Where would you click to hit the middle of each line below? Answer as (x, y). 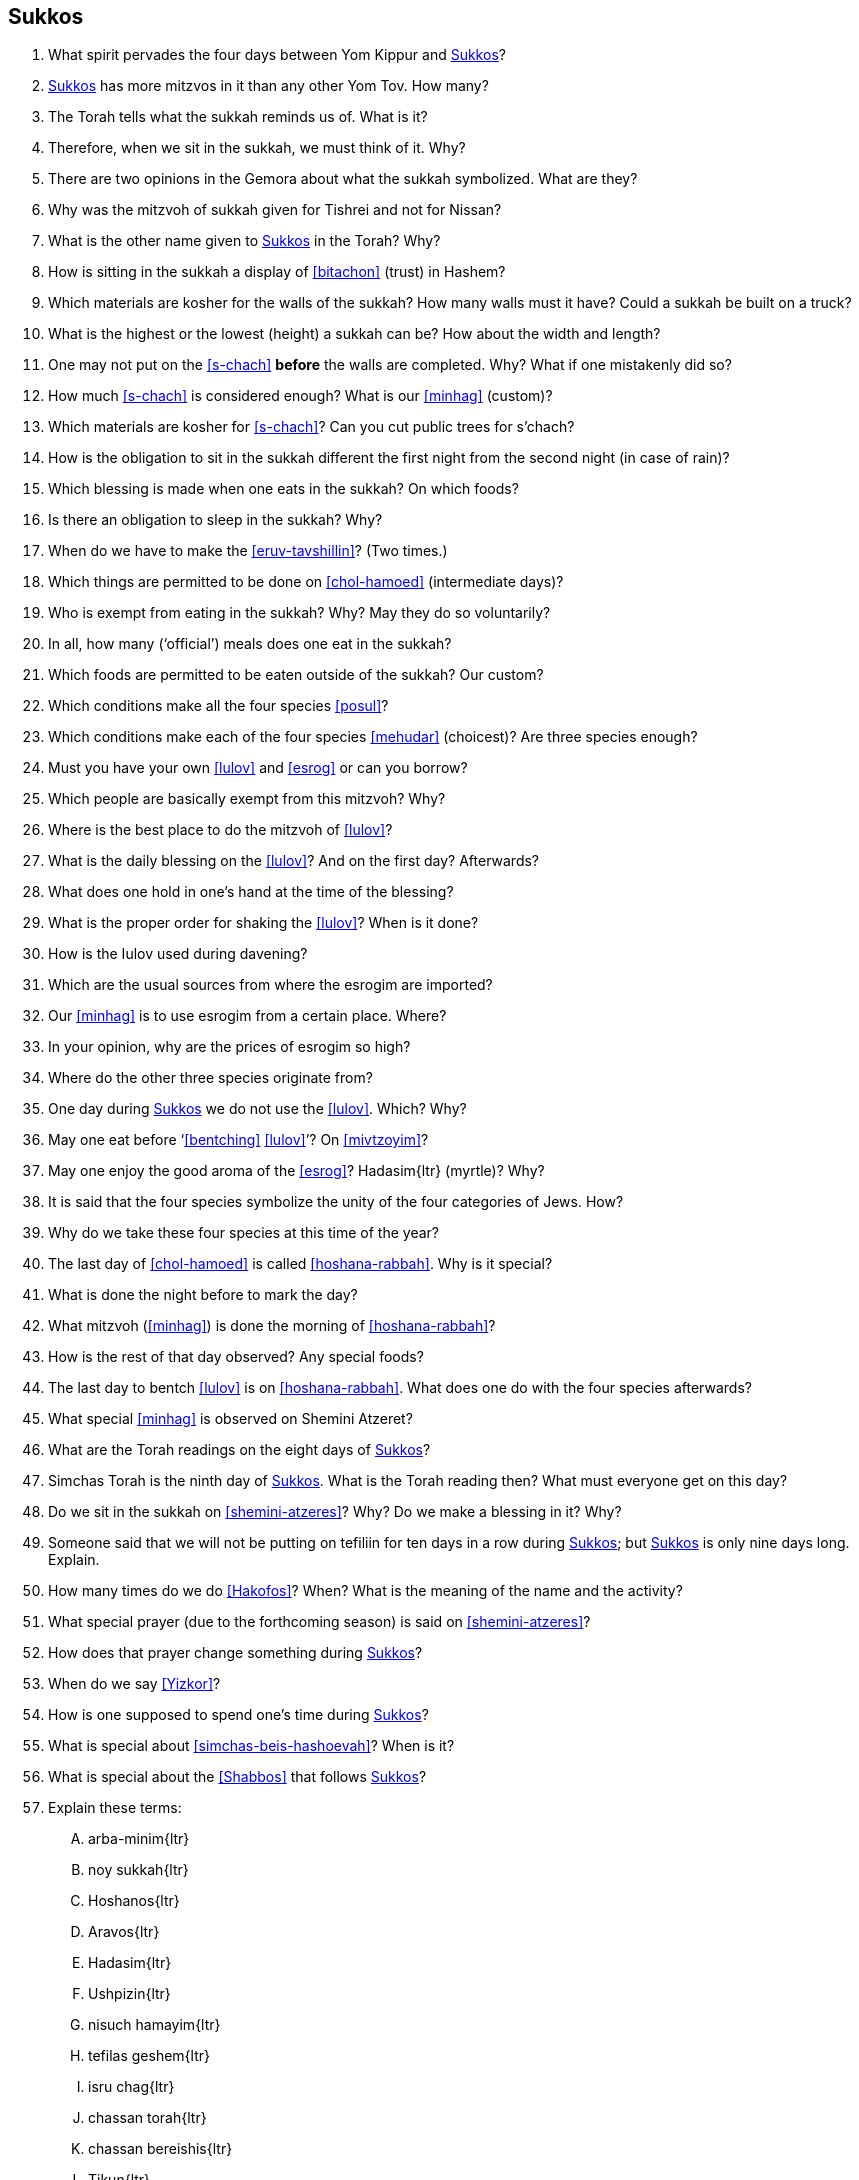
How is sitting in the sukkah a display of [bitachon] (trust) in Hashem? (277, 272)
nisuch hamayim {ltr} (154, 2025)
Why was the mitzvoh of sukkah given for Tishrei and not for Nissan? (275, 210)
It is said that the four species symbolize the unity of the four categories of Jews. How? (336, 1202)
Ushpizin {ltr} (129, 1994)
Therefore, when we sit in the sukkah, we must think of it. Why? (257, 148)
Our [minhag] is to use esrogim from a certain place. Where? (247, 1016)
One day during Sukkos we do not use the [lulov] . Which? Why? (257, 1109)
